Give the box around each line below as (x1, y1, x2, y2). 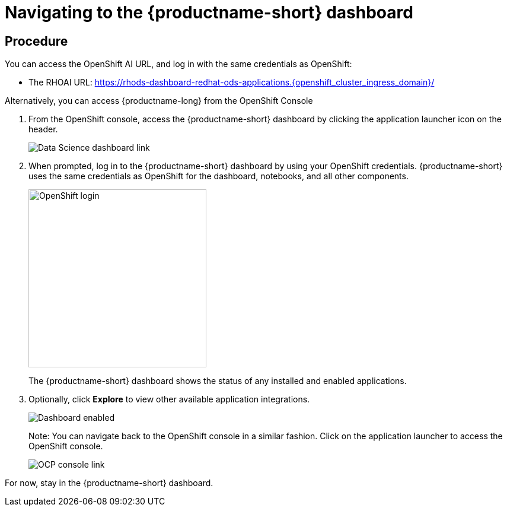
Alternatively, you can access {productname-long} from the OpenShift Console (5, 96, 313, 106)
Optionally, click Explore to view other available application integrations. (28, 394, 310, 405)
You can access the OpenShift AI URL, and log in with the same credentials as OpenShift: (5, 59, 352, 69)
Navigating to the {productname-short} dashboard (5, 2, 413, 23)
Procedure (5, 33, 68, 49)
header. (28, 124, 58, 135)
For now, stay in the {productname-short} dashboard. (5, 478, 213, 488)
